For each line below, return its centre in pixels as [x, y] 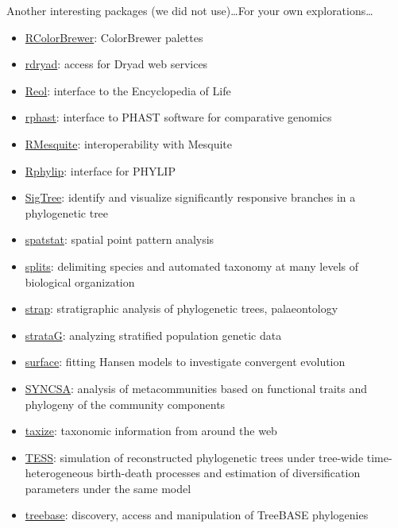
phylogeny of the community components [125, 404]
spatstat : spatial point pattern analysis [120, 239]
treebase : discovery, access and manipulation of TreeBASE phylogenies [197, 515]
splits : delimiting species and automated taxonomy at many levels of [191, 266]
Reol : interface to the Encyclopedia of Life [128, 90]
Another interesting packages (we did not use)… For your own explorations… [190, 10]
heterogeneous [59, 473]
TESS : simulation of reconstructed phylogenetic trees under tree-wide [194, 457]
